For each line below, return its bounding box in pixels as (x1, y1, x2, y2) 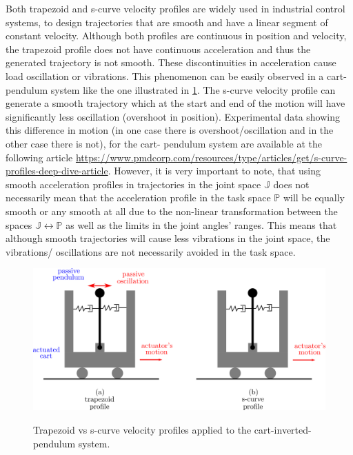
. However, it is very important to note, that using (108, 163, 321, 178)
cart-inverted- (254, 423, 312, 437)
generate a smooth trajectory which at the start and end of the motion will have (6, 96, 345, 110)
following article (6, 150, 73, 164)
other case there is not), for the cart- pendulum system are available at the (6, 136, 322, 150)
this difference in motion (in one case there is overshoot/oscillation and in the (6, 123, 334, 137)
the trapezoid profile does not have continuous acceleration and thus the (6, 41, 311, 56)
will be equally (283, 190, 345, 205)
